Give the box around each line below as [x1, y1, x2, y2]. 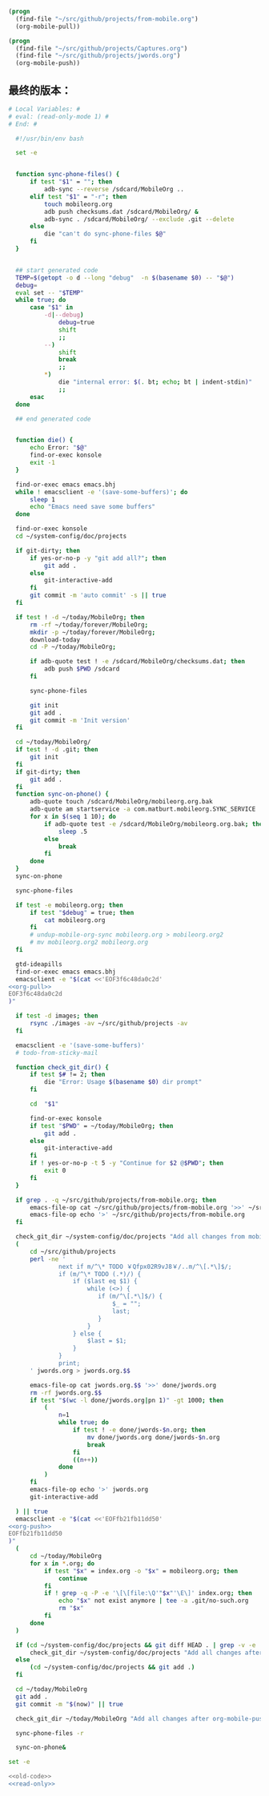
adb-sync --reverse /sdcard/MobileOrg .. [43, 185, 184, 194]
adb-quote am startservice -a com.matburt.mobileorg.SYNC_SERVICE [29, 805, 256, 813]
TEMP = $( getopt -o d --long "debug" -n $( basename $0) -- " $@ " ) [15, 273, 235, 282]
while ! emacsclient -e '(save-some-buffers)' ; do [15, 488, 188, 496]
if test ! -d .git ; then [15, 746, 98, 754]
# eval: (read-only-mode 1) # [8, 112, 110, 120]
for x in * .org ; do [29, 1559, 94, 1568]
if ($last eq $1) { [72, 1278, 138, 1286]
